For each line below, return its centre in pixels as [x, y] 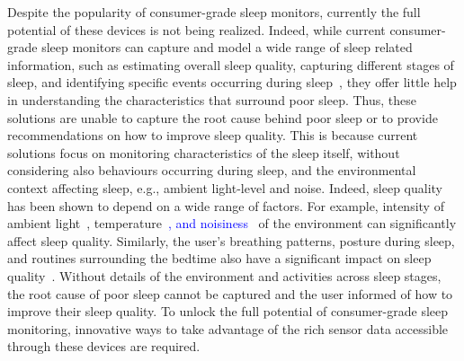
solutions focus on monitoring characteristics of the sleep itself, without [204, 152]
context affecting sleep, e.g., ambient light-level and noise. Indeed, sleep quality [225, 187]
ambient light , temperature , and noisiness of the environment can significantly [232, 223]
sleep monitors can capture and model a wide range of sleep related [227, 47]
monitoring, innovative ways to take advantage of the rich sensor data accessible [228, 328]
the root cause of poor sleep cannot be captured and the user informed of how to [230, 293]
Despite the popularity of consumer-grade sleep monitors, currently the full [214, 12]
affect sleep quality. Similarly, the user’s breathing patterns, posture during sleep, [231, 240]
